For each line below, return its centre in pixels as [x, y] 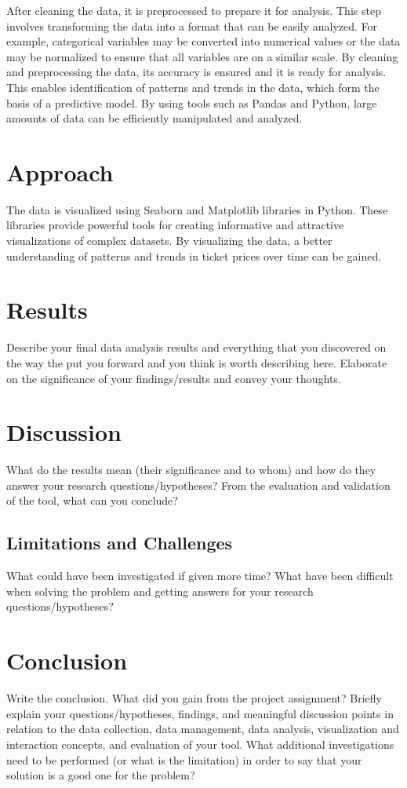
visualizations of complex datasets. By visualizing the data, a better [169, 241]
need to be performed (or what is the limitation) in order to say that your [184, 759]
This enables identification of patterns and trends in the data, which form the [193, 87]
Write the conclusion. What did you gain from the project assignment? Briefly [194, 698]
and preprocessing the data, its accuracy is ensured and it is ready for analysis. [196, 72]
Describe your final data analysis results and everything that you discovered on [196, 347]
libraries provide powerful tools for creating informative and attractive [175, 225]
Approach [60, 171]
